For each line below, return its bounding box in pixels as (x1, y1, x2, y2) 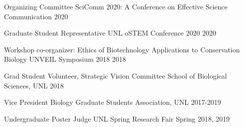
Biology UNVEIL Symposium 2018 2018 (4, 54, 126, 64)
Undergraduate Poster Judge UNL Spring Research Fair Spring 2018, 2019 (4, 113, 230, 124)
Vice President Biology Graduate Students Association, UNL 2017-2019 (4, 97, 221, 107)
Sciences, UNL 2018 (4, 80, 64, 90)
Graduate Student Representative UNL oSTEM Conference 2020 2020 (4, 28, 216, 38)
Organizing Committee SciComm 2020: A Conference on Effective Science (4, 1, 228, 11)
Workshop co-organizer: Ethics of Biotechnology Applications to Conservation (4, 44, 240, 54)
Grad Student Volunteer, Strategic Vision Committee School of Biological (4, 70, 227, 81)
